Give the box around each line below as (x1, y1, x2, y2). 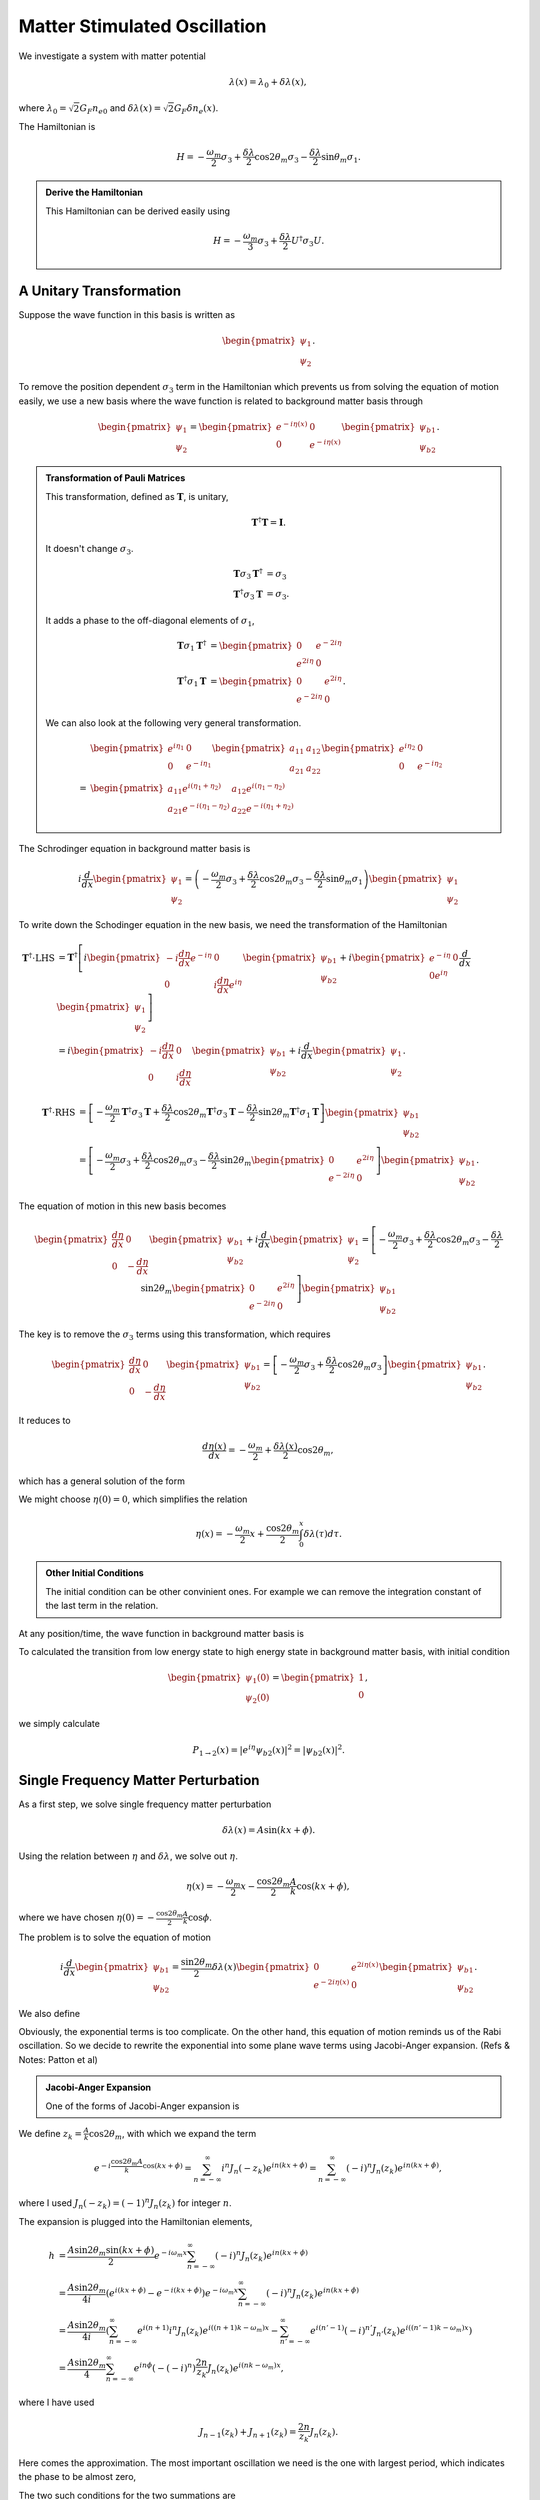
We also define (18, 2007, 80, 2019)
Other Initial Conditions (45, 1567, 144, 1579)
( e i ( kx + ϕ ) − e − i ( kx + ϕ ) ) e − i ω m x (105, 2285, 239, 2299)
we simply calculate (18, 1718, 100, 1730)
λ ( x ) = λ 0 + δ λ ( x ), (228, 76, 307, 90)
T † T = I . (251, 515, 287, 528)
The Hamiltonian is (18, 121, 96, 133)
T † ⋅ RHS (41, 1105, 76, 1118)
